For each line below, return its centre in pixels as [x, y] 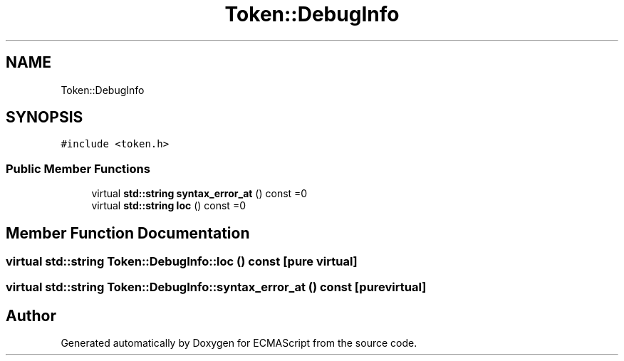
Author [31, 315]
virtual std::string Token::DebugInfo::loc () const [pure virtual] [182, 262]
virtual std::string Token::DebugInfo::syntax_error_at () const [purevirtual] [216, 287]
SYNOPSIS [45, 117]
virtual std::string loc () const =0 [168, 206]
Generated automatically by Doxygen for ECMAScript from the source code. [239, 343]
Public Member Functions [78, 168]
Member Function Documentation [128, 233]
